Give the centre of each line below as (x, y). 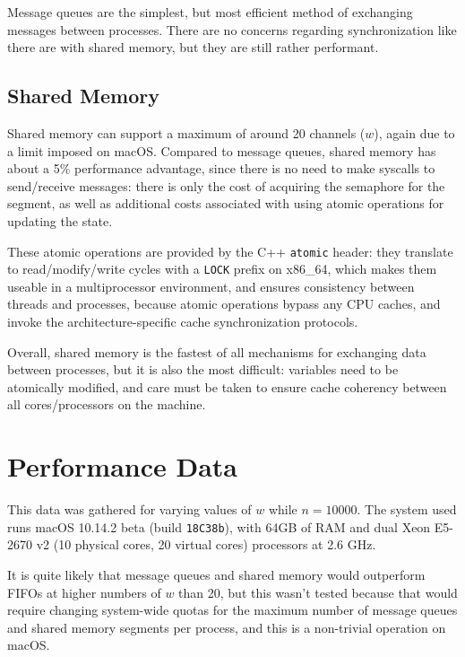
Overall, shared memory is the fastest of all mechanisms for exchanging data (217, 351)
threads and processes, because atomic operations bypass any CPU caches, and (224, 304)
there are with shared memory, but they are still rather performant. (193, 47)
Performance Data (123, 466)
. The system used (407, 509)
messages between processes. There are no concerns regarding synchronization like (232, 29)
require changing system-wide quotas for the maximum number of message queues (232, 610)
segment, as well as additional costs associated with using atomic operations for (226, 203)
